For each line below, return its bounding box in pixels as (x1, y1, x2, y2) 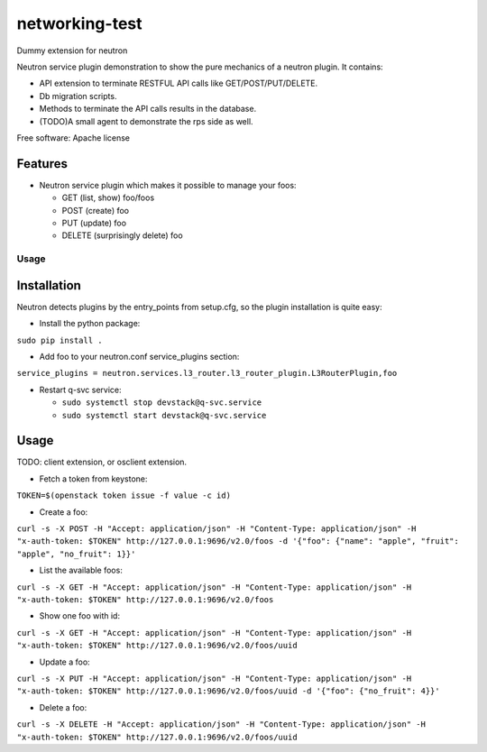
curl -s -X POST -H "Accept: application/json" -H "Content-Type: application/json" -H (16, 524, 417, 534)
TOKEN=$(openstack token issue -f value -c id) (16, 491, 232, 500)
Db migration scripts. (39, 90, 117, 101)
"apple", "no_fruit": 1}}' (16, 548, 136, 559)
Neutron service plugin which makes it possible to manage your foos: (39, 179, 297, 190)
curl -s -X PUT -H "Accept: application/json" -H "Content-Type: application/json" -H (16, 673, 412, 683)
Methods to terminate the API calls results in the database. (39, 104, 257, 115)
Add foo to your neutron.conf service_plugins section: (39, 352, 240, 362)
